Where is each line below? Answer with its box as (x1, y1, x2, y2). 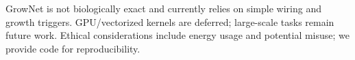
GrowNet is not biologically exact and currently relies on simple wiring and (5, 1, 321, 15)
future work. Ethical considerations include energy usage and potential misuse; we (5, 28, 350, 42)
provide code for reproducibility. (5, 41, 140, 55)
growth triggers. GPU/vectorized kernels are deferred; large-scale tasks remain (5, 14, 334, 29)
